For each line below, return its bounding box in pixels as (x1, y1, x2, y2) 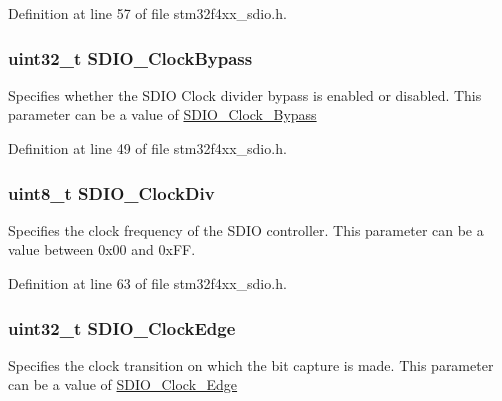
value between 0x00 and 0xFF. (8, 239, 196, 260)
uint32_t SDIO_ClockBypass (8, 45, 253, 70)
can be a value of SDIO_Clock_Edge (8, 374, 238, 395)
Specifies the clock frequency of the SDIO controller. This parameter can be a (8, 219, 484, 240)
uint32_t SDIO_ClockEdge (8, 315, 236, 340)
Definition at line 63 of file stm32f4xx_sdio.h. (8, 273, 287, 293)
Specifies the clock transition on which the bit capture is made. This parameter (8, 354, 494, 375)
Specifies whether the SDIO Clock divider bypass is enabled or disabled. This (8, 84, 482, 105)
